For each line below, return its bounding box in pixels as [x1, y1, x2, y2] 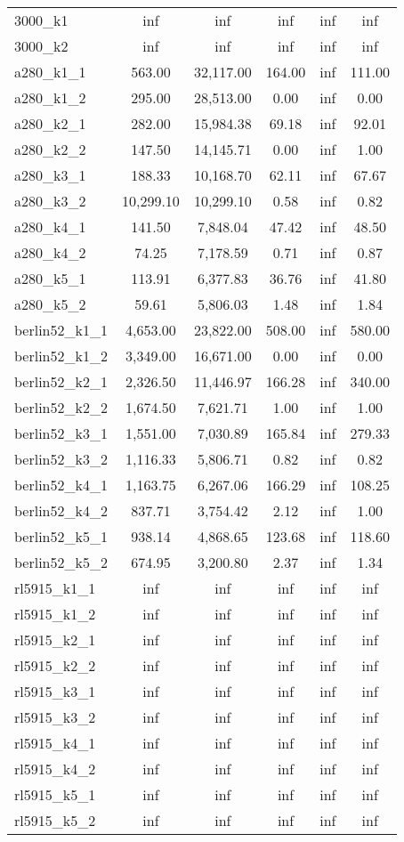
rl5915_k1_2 [14, 603, 96, 624]
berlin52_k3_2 [14, 449, 108, 469]
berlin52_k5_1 [14, 526, 108, 546]
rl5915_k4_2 [14, 758, 96, 779]
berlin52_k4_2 [14, 500, 108, 521]
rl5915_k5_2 [14, 810, 96, 830]
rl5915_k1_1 [14, 578, 96, 598]
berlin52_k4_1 [14, 474, 108, 495]
